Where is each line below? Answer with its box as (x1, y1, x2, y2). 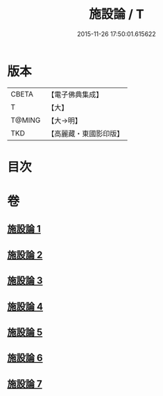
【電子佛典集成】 (47, 90, 103, 99)
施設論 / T (89, 6, 144, 22)
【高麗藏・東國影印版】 (47, 129, 124, 138)
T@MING (10, 115, 41, 125)
